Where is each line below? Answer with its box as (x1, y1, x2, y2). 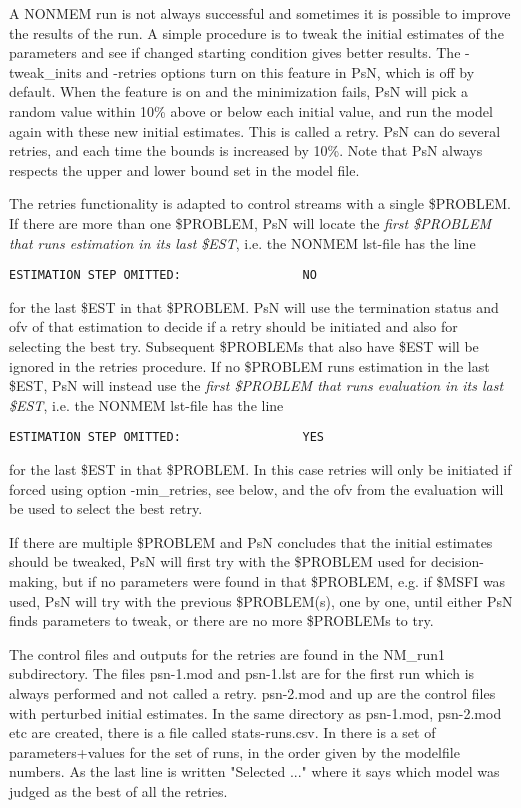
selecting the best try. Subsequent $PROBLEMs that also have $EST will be (9, 335, 479, 356)
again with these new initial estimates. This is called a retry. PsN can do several (9, 120, 501, 141)
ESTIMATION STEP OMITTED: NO (9, 268, 317, 283)
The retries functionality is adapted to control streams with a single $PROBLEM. (9, 193, 512, 214)
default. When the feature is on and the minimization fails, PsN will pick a (9, 81, 468, 102)
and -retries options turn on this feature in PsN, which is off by (86, 61, 475, 82)
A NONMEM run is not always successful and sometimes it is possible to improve (9, 3, 511, 23)
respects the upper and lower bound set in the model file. (9, 159, 360, 180)
